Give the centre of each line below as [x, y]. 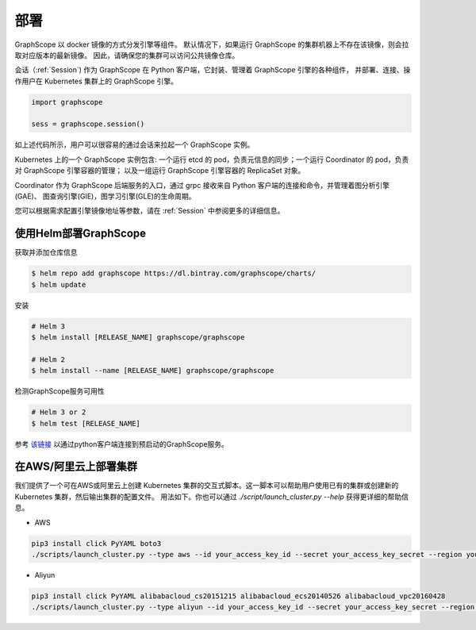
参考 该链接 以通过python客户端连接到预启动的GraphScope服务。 [122, 444]
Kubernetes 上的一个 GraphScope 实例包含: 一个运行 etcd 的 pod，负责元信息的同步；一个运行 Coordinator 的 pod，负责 [212, 159]
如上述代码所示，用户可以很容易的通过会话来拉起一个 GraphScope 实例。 [134, 145]
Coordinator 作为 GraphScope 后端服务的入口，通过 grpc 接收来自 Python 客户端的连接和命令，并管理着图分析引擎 [202, 185]
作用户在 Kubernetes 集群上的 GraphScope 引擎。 [96, 81]
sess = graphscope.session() [88, 124]
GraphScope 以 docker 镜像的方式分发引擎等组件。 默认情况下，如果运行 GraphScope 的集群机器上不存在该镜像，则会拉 [212, 44]
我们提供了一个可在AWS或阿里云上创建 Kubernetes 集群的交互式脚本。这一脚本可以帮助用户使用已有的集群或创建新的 [207, 486]
